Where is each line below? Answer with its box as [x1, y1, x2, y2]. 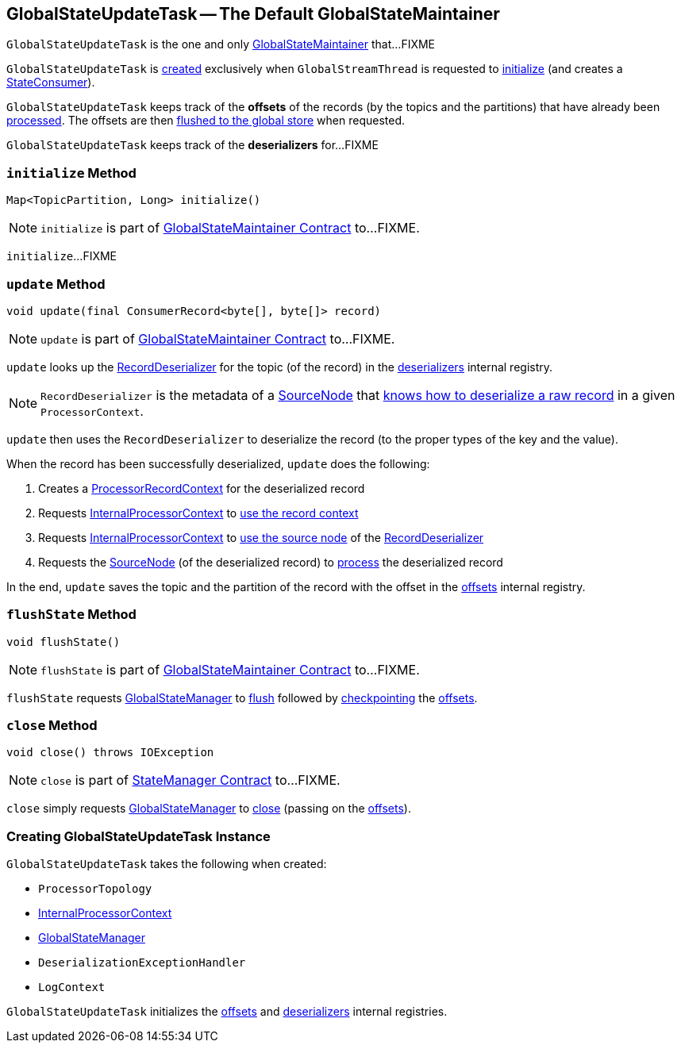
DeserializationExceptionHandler [38, 956, 246, 970]
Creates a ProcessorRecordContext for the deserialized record [38, 481, 365, 495]
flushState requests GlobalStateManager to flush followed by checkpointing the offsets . [6, 690, 478, 705]
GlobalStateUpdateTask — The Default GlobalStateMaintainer [6, 4, 500, 24]
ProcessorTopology [38, 882, 152, 896]
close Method [6, 717, 98, 734]
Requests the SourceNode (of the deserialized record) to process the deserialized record [38, 555, 503, 569]
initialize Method [6, 164, 137, 181]
